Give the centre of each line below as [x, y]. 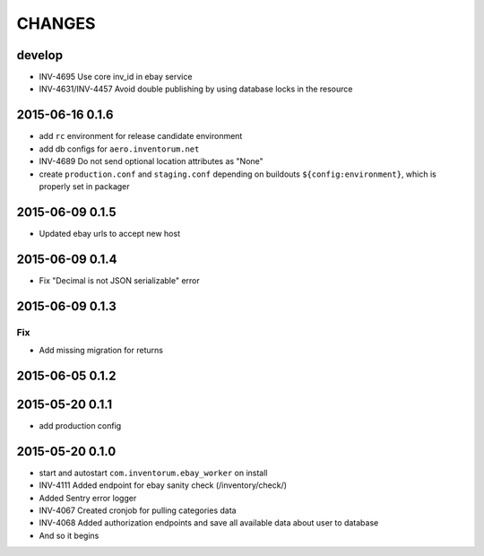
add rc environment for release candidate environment [141, 136]
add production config [80, 425]
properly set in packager [84, 186]
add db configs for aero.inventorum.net [119, 149]
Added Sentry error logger [88, 498]
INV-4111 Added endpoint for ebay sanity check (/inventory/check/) [163, 485]
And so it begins [69, 535]
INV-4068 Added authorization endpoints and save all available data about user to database [209, 523]
